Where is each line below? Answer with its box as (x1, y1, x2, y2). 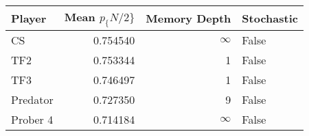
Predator (11, 92, 54, 108)
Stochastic (242, 10, 298, 27)
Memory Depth (146, 10, 231, 27)
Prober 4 (11, 111, 54, 128)
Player (11, 10, 47, 27)
